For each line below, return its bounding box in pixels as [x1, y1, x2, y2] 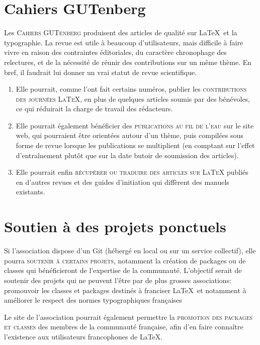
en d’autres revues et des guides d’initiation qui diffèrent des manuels [16, 176, 229, 187]
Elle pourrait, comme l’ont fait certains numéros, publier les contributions [16, 84, 247, 94]
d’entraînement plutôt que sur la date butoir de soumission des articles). [16, 150, 239, 160]
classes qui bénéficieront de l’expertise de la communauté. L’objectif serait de [4, 265, 242, 275]
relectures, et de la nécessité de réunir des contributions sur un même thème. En [4, 56, 252, 67]
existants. [16, 186, 45, 197]
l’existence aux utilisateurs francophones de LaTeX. [4, 331, 163, 341]
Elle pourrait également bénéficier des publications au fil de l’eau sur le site [16, 120, 254, 130]
